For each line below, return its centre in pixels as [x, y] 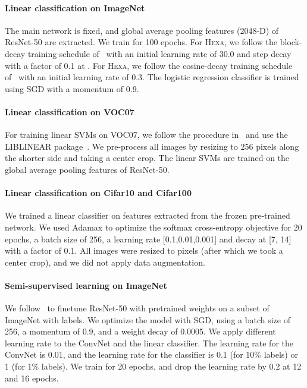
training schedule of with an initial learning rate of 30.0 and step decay [159, 53]
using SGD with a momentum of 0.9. [72, 88]
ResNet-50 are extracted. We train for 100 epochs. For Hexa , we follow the [141, 42]
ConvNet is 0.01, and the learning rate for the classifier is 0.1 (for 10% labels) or [151, 354]
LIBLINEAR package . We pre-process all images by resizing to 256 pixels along [152, 146]
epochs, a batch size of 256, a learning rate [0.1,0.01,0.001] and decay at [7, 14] [148, 239]
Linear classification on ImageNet [75, 7]
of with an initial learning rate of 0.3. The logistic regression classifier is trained [152, 77]
